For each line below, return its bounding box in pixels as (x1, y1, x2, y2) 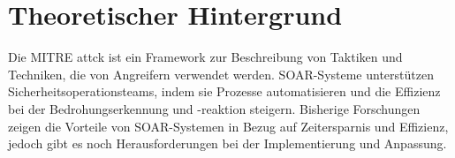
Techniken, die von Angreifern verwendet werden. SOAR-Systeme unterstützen (8, 64, 434, 83)
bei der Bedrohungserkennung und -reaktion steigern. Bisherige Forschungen (8, 99, 421, 117)
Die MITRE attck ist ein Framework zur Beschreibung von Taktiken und (8, 48, 403, 66)
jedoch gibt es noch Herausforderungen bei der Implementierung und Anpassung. (8, 134, 447, 153)
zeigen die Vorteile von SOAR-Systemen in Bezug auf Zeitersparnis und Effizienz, (8, 117, 449, 135)
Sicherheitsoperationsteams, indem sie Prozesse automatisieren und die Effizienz (8, 82, 441, 101)
